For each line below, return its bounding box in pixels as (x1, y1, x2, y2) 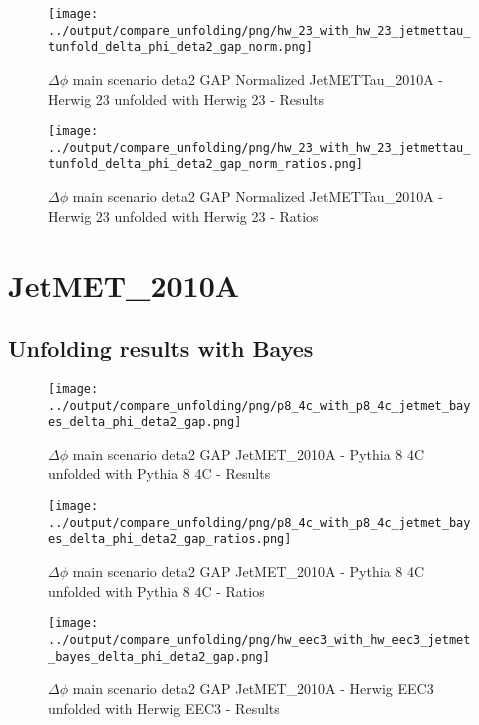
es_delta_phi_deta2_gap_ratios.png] (48, 532, 292, 547)
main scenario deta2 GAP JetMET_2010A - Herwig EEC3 (72, 678, 434, 699)
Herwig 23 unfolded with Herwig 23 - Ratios (48, 205, 319, 226)
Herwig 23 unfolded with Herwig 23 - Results (48, 88, 325, 109)
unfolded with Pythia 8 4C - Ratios (48, 580, 265, 601)
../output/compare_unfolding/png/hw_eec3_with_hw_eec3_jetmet (48, 632, 471, 647)
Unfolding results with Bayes (8, 333, 314, 364)
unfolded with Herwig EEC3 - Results (48, 697, 280, 718)
